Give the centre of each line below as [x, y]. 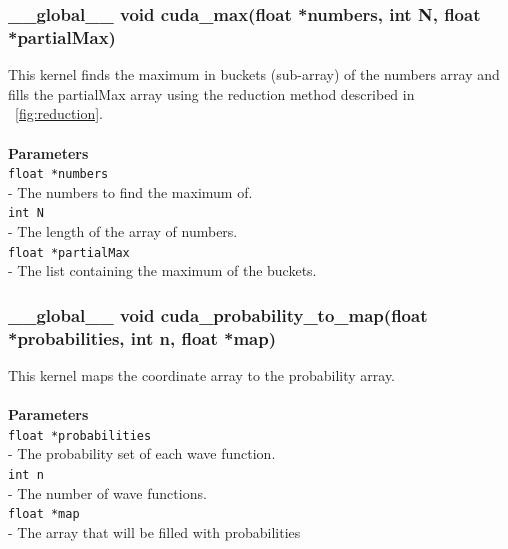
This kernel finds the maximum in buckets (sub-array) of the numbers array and [254, 74]
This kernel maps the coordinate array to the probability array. [202, 375]
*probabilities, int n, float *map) [142, 337]
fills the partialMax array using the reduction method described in [211, 93]
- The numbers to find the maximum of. [130, 191]
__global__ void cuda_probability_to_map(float [218, 314]
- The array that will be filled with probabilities [154, 531]
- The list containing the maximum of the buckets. [162, 270]
